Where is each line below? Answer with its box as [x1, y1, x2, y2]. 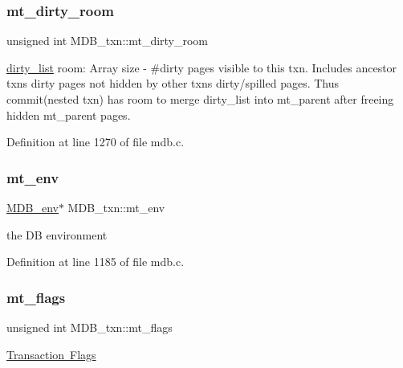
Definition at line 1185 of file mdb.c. [6, 253, 185, 270]
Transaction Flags [6, 346, 96, 362]
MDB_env [6, 199, 59, 215]
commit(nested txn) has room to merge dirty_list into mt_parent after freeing [6, 91, 394, 107]
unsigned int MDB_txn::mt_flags [6, 319, 173, 335]
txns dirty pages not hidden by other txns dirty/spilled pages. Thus [6, 75, 340, 92]
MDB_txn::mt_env [67, 199, 165, 215]
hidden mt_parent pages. [6, 106, 131, 123]
